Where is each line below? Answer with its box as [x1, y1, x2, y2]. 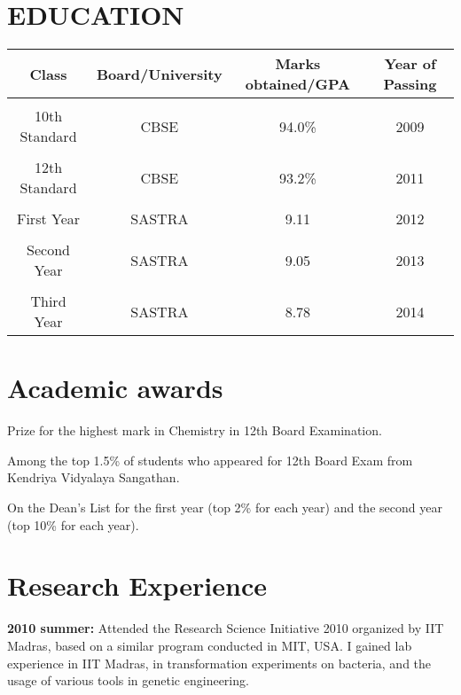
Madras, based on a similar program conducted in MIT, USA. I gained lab [7, 636, 412, 654]
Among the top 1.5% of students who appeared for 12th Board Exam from [7, 450, 413, 469]
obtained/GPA [245, 74, 350, 95]
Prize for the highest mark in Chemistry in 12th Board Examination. [7, 421, 382, 440]
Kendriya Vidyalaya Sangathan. [7, 468, 180, 487]
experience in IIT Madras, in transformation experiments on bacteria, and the [7, 653, 432, 672]
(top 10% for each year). [7, 515, 139, 534]
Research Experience [7, 567, 267, 604]
